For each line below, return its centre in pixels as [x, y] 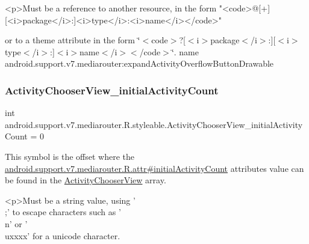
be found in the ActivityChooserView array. [86, 180]
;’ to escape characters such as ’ [63, 212]
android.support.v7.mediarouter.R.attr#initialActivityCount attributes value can [154, 168]
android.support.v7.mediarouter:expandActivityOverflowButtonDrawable [139, 63]
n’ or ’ [16, 223]
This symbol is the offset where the [70, 156]
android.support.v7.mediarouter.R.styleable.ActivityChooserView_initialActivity [154, 124]
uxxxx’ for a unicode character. [63, 235]
